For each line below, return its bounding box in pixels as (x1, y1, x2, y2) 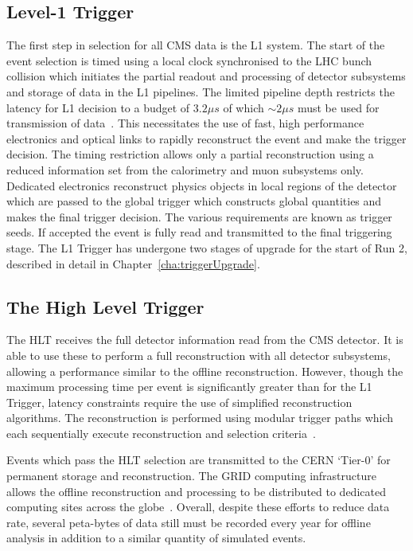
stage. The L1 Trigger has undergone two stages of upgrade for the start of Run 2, (6, 239, 407, 256)
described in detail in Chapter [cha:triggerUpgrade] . (6, 255, 260, 272)
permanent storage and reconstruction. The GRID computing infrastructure (6, 467, 376, 484)
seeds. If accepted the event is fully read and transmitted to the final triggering (6, 224, 392, 240)
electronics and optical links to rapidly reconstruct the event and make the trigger (6, 130, 407, 147)
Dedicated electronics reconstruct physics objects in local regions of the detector (6, 177, 397, 193)
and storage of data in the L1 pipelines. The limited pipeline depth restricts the (6, 83, 395, 100)
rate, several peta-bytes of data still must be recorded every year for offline (6, 514, 371, 530)
